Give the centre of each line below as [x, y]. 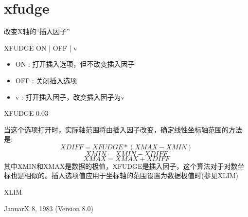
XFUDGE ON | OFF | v [41, 47]
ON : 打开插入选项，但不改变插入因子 [75, 64]
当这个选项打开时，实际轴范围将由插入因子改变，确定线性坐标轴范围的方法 [123, 129]
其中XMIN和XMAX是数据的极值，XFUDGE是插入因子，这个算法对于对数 [121, 166]
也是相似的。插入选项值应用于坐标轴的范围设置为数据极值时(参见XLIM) [124, 175]
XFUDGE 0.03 [26, 113]
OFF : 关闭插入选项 [46, 80]
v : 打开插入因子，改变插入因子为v [70, 97]
